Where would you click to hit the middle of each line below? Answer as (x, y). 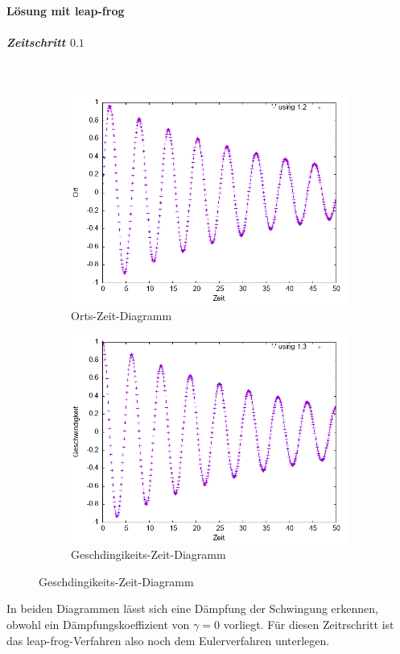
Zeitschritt (36, 42)
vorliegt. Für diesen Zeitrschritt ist (309, 624)
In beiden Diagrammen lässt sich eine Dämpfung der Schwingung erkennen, (192, 608)
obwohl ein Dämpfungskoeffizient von (98, 624)
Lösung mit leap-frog (66, 10)
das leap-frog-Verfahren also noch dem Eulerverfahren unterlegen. (168, 640)
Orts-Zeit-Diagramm (122, 315)
